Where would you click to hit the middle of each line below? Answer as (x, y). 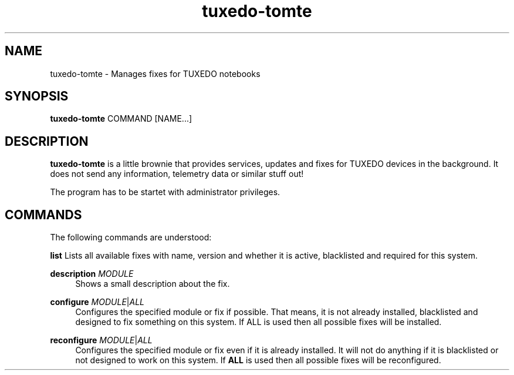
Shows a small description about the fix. (153, 284)
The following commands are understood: (131, 237)
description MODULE (92, 274)
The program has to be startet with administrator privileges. (165, 192)
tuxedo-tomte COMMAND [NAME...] (121, 119)
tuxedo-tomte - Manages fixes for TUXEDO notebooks (155, 73)
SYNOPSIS (37, 96)
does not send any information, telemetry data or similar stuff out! (177, 174)
